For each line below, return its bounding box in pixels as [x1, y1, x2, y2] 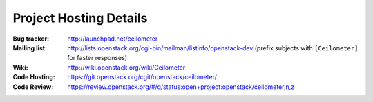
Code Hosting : [12, 73, 55, 81]
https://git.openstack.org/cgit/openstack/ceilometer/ [67, 73, 218, 81]
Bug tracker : [12, 34, 50, 43]
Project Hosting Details [12, 10, 148, 25]
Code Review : [12, 83, 54, 91]
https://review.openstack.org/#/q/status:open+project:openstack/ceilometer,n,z [67, 83, 295, 91]
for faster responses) [67, 54, 128, 62]
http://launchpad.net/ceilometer [67, 34, 158, 43]
